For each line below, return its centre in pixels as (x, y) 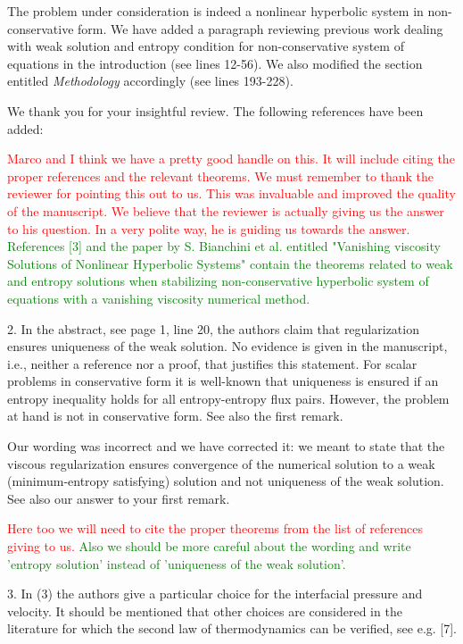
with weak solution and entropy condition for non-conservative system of (206, 46)
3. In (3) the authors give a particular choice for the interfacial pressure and (215, 594)
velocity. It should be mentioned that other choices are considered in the (205, 611)
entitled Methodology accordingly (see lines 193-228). (150, 81)
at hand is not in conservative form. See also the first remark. (175, 416)
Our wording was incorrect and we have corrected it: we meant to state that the (226, 446)
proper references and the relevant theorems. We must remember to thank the (221, 176)
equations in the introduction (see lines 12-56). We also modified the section (215, 63)
